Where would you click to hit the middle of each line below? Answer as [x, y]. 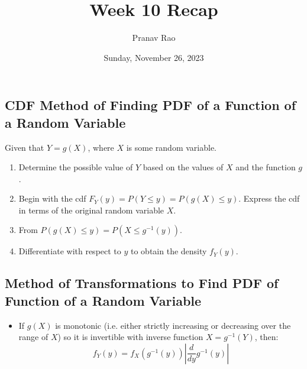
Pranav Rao [154, 38]
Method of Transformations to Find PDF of [142, 283]
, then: [266, 337]
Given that [25, 147]
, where [101, 147]
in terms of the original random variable [91, 210]
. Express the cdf [269, 198]
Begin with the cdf [52, 198]
